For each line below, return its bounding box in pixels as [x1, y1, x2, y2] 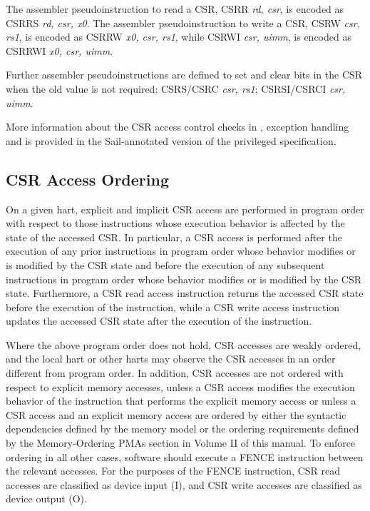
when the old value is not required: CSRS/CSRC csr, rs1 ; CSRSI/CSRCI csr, [6, 81, 346, 96]
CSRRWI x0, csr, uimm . [6, 43, 113, 58]
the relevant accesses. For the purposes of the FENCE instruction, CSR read [6, 463, 341, 478]
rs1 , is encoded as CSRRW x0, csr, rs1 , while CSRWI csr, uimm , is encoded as [6, 29, 351, 44]
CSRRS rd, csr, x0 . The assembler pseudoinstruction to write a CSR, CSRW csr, [6, 15, 360, 30]
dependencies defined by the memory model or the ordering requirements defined [6, 421, 359, 436]
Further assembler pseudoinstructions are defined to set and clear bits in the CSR [6, 67, 363, 82]
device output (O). [6, 491, 87, 506]
